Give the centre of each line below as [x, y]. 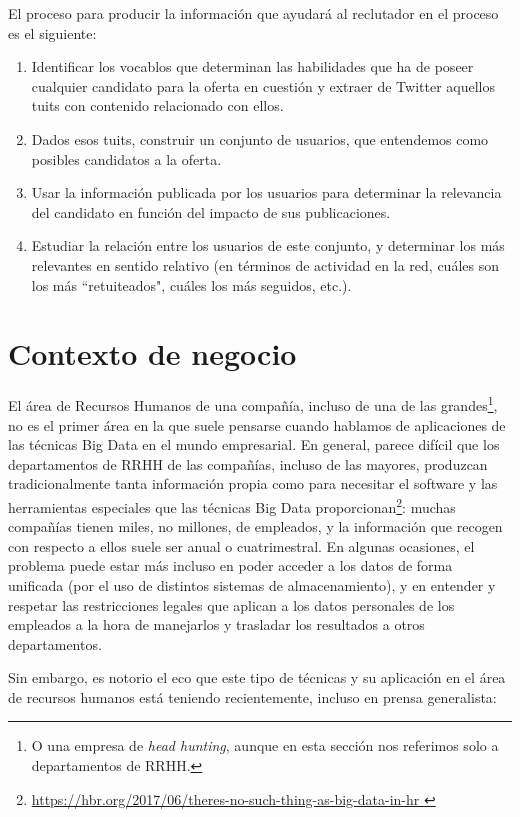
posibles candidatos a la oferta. [126, 158]
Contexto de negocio [152, 353]
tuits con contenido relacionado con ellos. [157, 105]
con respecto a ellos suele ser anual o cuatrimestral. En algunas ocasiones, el [241, 545]
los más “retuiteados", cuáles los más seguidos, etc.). [191, 284]
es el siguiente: [52, 32]
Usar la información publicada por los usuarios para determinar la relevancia [266, 192]
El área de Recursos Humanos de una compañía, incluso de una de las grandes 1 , [253, 403]
